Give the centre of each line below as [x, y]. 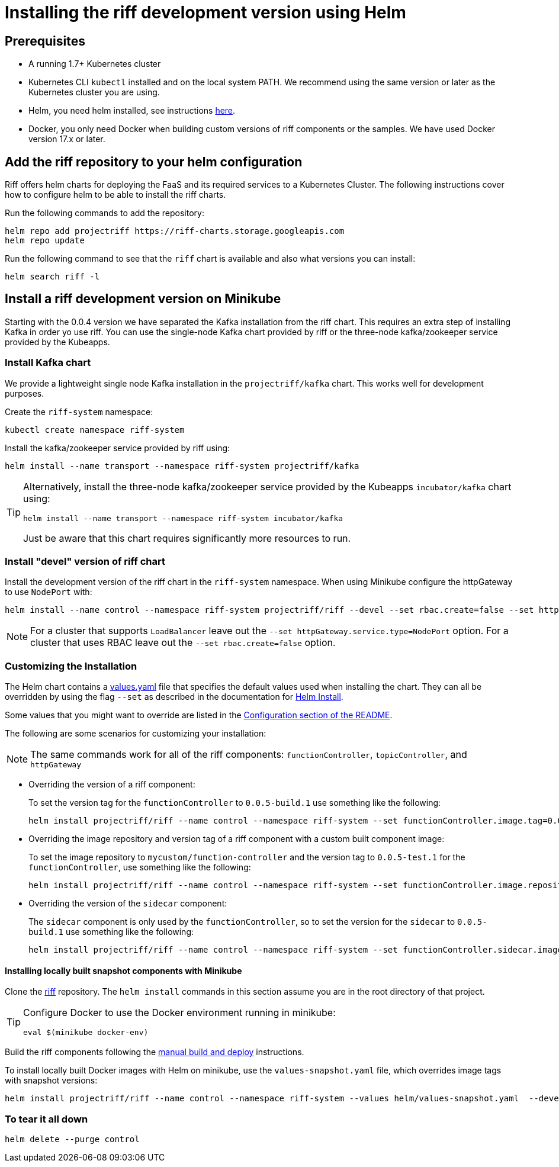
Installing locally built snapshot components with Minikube [123, 970]
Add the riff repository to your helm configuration [154, 162]
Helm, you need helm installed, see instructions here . [132, 111]
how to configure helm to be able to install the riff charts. [115, 195]
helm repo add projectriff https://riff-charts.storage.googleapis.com [175, 231]
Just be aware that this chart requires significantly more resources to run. [187, 538]
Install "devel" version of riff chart [85, 561]
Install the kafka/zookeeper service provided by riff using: [118, 448]
